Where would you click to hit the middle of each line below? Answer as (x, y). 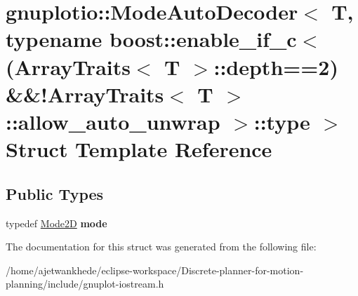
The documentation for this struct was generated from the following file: (161, 247)
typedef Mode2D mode (57, 223)
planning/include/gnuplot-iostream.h (85, 284)
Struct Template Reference (139, 149)
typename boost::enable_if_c (151, 39)
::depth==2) (276, 66)
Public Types (55, 193)
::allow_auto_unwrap (113, 121)
